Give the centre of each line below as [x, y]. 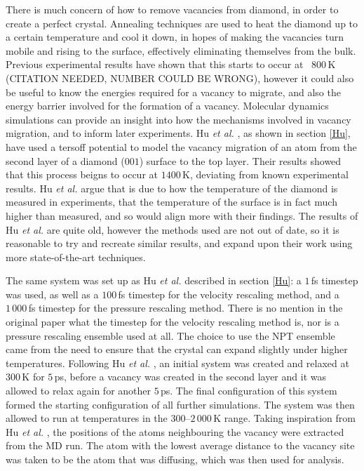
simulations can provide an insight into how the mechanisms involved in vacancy [178, 119]
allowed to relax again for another [79, 391]
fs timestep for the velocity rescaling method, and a [229, 294]
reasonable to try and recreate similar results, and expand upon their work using [179, 243]
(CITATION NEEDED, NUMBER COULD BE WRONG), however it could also [180, 78]
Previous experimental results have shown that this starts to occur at [155, 64]
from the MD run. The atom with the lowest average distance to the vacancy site [180, 445]
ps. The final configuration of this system [249, 391]
